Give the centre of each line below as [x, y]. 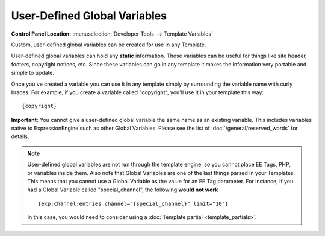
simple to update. [32, 73]
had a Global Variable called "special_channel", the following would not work [123, 190]
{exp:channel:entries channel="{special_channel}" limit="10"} [133, 203]
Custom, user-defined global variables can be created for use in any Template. [109, 45]
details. [20, 136]
